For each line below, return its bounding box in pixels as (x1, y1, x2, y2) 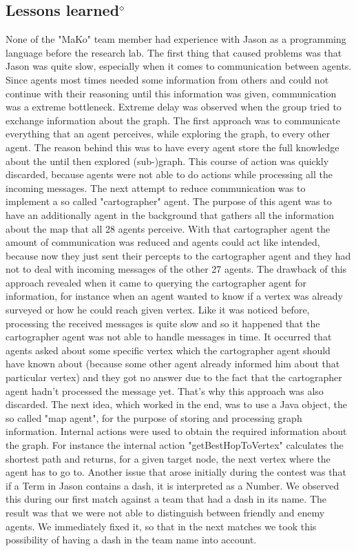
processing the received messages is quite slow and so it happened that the (6, 316, 320, 330)
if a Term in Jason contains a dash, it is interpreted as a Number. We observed (6, 478, 339, 492)
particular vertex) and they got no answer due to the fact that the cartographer (6, 370, 342, 385)
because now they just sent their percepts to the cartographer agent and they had (6, 248, 351, 262)
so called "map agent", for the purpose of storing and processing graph (6, 410, 302, 425)
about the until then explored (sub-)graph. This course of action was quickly (6, 153, 329, 168)
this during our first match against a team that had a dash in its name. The (6, 492, 327, 506)
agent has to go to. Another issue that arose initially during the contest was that (6, 465, 346, 479)
